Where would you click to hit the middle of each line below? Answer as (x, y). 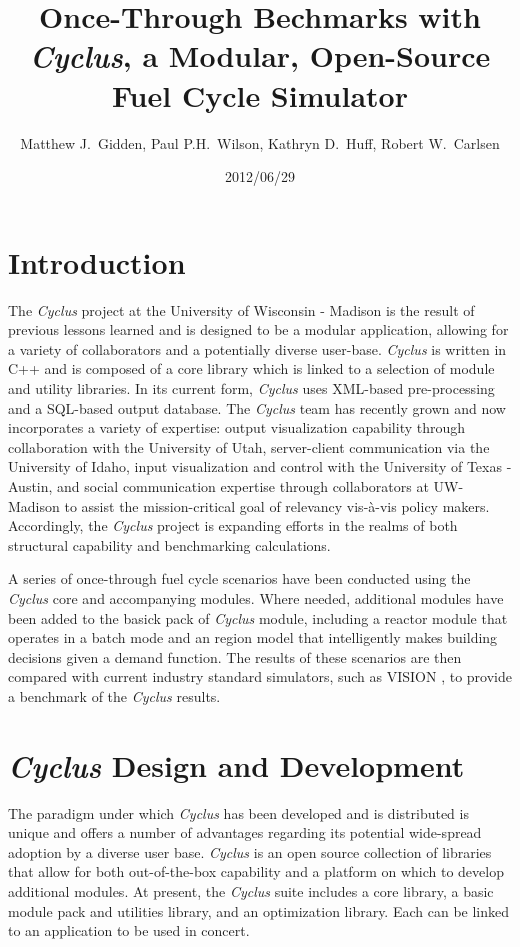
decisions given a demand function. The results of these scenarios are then (235, 656)
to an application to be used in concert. (129, 930)
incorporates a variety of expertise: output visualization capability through (237, 427)
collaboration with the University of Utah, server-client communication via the (249, 446)
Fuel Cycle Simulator (260, 94)
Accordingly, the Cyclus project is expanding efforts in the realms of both (233, 525)
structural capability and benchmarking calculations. (169, 544)
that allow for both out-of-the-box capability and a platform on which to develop (256, 871)
